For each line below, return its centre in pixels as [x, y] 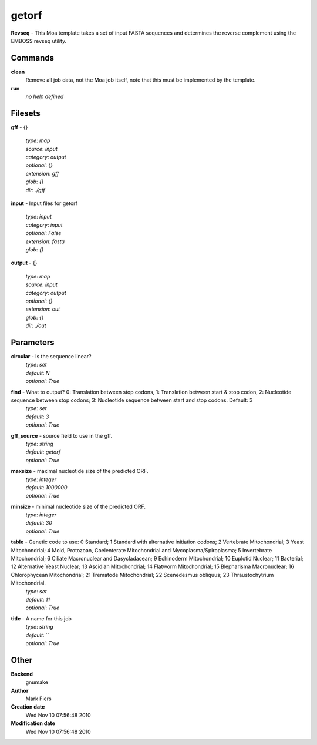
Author [20, 690]
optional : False [43, 233]
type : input [39, 217]
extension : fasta [45, 241]
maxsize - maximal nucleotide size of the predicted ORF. [80, 471]
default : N [38, 372]
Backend [22, 674]
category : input [44, 225]
